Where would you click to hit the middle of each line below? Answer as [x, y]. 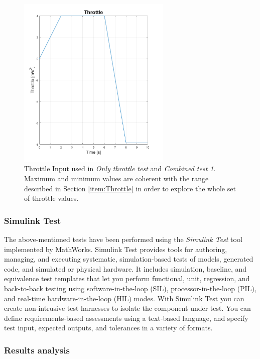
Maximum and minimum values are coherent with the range [116, 178]
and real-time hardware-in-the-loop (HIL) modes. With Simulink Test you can [124, 298]
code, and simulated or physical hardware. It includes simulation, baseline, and [125, 268]
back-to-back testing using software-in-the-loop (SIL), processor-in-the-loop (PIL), [130, 288]
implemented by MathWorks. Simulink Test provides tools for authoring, [116, 249]
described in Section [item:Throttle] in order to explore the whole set [130, 188]
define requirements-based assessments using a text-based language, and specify [126, 318]
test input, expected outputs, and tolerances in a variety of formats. [108, 328]
